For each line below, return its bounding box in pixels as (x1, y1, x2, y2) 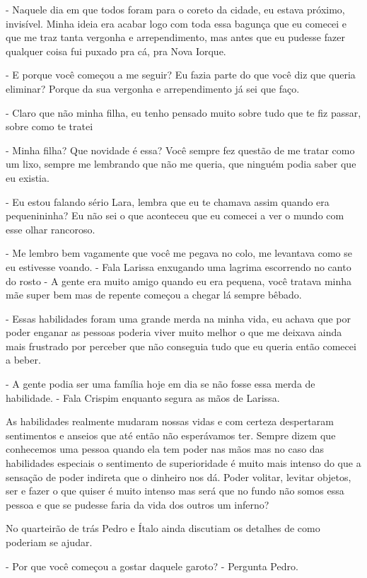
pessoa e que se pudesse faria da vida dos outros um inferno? (6, 497, 269, 511)
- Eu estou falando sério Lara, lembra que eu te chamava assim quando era (6, 194, 330, 209)
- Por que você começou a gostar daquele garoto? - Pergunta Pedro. (6, 558, 298, 573)
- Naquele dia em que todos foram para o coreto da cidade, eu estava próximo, (6, 2, 345, 16)
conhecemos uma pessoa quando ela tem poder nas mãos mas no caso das (6, 441, 325, 456)
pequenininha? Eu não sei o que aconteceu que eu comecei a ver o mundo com (6, 208, 344, 223)
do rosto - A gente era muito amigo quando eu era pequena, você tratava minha (6, 273, 352, 288)
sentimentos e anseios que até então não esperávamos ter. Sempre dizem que (6, 427, 336, 442)
